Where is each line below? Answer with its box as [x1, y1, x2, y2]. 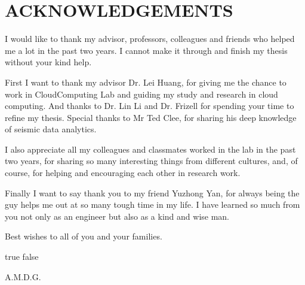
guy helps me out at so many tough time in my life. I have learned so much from [5, 198, 300, 211]
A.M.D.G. [5, 270, 41, 283]
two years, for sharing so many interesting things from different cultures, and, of [5, 154, 298, 167]
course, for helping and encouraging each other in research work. [5, 166, 241, 179]
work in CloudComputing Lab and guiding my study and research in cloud [5, 87, 278, 100]
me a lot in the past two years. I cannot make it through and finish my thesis [5, 44, 288, 56]
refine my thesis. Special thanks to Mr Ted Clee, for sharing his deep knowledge [5, 111, 297, 123]
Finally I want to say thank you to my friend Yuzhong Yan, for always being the [5, 186, 300, 199]
